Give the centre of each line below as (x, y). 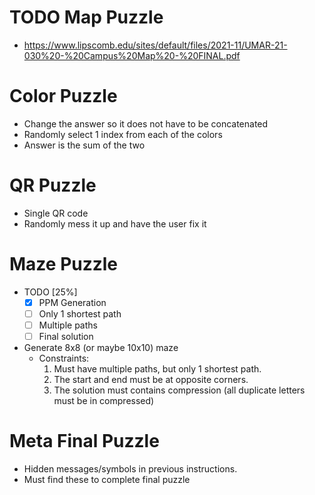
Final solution (66, 336)
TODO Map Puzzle (86, 17)
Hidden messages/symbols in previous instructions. (130, 468)
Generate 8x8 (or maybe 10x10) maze (101, 347)
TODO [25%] (50, 292)
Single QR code (56, 213)
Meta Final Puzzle (84, 441)
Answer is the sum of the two (84, 145)
